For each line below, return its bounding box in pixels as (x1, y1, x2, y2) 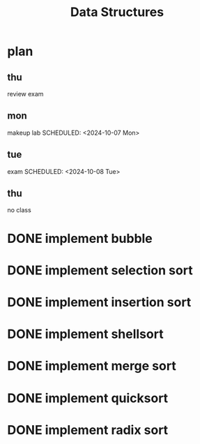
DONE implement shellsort (7, 326, 164, 342)
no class (7, 206, 31, 214)
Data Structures (70, 4, 164, 20)
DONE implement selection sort (7, 262, 193, 278)
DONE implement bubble (7, 230, 153, 246)
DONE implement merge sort (7, 358, 176, 374)
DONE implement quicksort (7, 390, 169, 406)
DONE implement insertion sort (7, 295, 192, 310)
